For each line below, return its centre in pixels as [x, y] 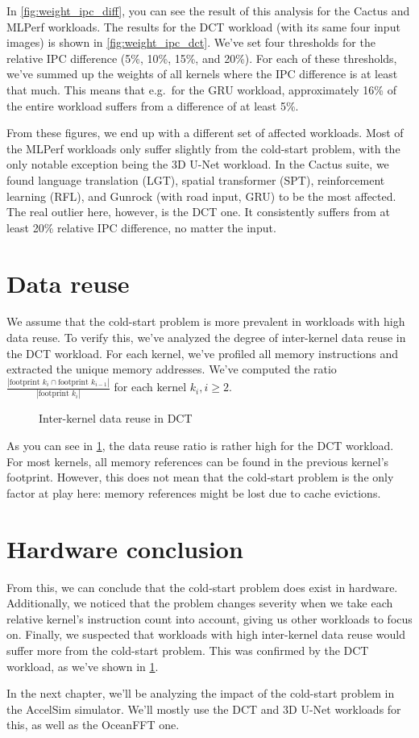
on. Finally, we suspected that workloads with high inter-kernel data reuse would [206, 634]
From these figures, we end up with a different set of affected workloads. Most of [205, 133]
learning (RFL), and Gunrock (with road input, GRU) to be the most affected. [201, 196]
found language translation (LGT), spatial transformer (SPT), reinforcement [196, 179]
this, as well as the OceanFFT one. [93, 725]
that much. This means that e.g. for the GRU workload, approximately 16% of [201, 89]
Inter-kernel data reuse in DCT [116, 418]
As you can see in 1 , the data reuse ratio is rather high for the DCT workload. [200, 446]
